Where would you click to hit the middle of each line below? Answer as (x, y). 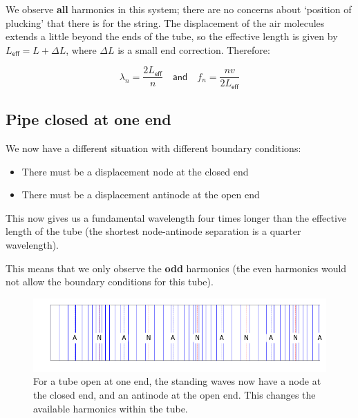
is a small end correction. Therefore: (194, 49)
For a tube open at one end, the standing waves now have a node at (177, 381)
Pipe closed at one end (88, 119)
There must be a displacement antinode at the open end (141, 194)
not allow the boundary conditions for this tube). (110, 282)
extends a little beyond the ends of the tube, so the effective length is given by (172, 36)
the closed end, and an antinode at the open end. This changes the (175, 395)
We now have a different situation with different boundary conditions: (153, 148)
